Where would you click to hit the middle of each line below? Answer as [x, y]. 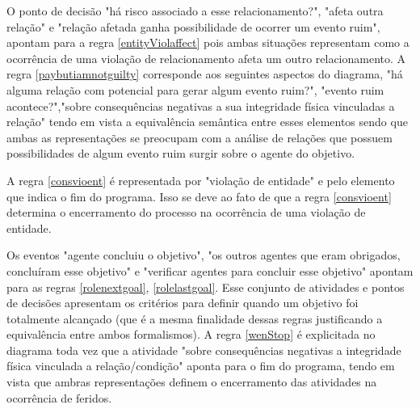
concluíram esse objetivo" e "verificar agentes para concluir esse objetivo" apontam [210, 270]
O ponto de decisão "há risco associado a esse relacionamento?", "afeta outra [195, 11]
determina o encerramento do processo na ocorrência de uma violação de [186, 212]
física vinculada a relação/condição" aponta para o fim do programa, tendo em [201, 366]
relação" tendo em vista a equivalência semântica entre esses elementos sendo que [207, 122]
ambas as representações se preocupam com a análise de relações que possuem [199, 137]
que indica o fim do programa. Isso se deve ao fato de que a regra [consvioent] [199, 196]
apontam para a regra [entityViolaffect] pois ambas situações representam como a [208, 42]
